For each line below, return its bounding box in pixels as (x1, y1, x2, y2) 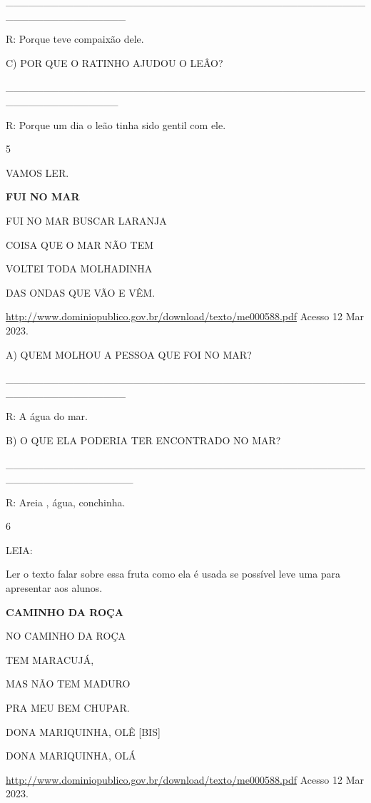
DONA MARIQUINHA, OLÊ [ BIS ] (6, 724, 161, 739)
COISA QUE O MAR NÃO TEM (6, 237, 154, 252)
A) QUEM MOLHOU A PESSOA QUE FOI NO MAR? (6, 347, 252, 362)
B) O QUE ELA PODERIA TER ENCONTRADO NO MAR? (6, 432, 281, 447)
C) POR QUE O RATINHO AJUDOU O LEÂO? (6, 55, 223, 70)
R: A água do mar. (6, 409, 88, 424)
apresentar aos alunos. (6, 580, 103, 595)
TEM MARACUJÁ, (6, 652, 94, 667)
